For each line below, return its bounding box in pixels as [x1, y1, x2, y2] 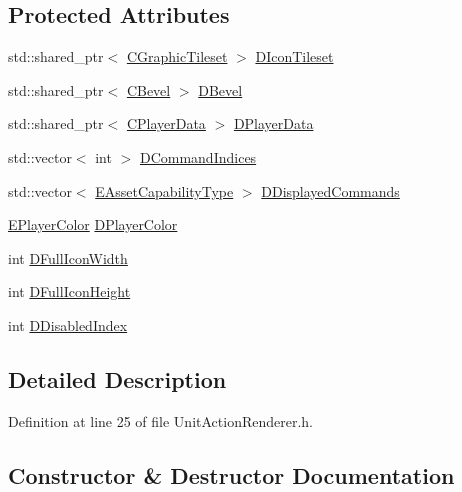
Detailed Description [8, 363, 227, 394]
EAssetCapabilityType [95, 180, 234, 201]
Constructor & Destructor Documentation [8, 459, 455, 490]
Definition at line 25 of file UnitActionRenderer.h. [8, 410, 314, 431]
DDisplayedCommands [261, 180, 400, 201]
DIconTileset [255, 46, 334, 67]
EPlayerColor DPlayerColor [8, 214, 178, 235]
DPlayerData [233, 113, 314, 134]
